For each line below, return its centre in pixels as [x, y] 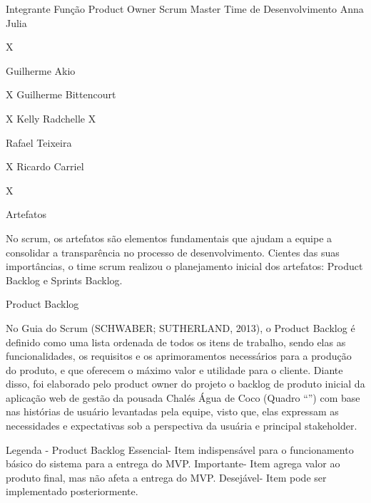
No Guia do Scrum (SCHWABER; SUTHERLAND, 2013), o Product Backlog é [181, 327]
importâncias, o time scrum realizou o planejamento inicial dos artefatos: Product [184, 266]
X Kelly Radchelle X [51, 118]
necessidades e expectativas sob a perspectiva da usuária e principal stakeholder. [182, 426]
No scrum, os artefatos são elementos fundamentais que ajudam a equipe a [169, 238]
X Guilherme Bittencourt [61, 94]
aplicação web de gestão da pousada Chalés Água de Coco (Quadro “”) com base [183, 397]
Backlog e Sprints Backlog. [64, 280]
